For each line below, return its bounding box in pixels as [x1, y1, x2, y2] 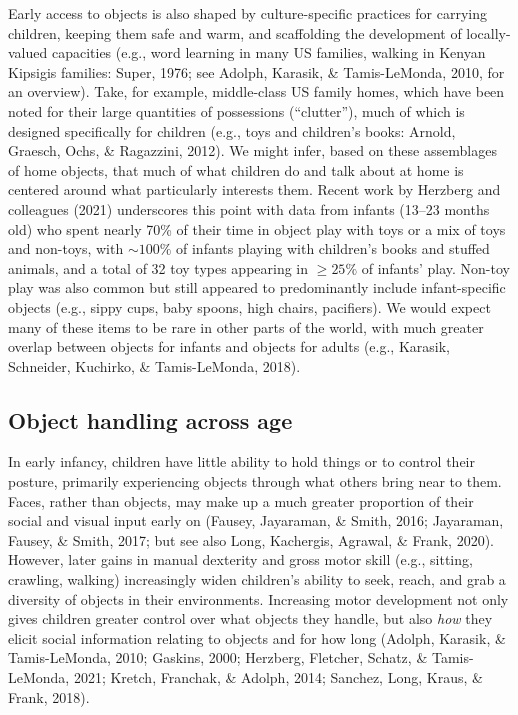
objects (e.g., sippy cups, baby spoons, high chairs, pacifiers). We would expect [8, 296, 491, 317]
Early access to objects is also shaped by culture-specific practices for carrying [8, 3, 487, 23]
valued [8, 42, 48, 63]
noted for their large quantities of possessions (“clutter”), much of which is [8, 100, 465, 121]
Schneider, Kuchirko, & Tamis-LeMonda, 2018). [8, 355, 301, 376]
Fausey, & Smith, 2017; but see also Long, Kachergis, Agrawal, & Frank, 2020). [8, 529, 494, 550]
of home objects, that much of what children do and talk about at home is [8, 159, 464, 180]
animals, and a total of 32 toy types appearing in [8, 257, 309, 278]
